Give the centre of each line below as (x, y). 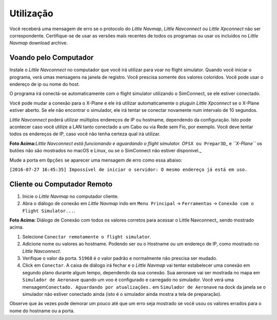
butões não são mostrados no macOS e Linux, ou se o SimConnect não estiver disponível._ (106, 151)
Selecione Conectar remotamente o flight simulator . (87, 236)
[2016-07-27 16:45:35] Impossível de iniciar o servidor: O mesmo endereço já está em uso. (128, 169)
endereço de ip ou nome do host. (45, 84)
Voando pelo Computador (52, 58)
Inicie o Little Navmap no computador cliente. (71, 196)
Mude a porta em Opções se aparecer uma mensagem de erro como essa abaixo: (96, 160)
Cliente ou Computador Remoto (61, 184)
